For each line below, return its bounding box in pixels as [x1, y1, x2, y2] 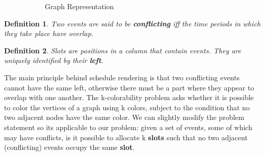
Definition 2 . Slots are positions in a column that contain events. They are [4, 45, 241, 55]
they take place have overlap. [4, 28, 94, 39]
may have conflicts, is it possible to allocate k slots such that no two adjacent [4, 132, 248, 142]
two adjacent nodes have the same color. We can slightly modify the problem [4, 112, 245, 122]
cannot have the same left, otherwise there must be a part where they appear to [4, 82, 254, 92]
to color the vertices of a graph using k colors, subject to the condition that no [4, 102, 250, 112]
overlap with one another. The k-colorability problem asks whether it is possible [4, 92, 254, 103]
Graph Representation [45, 1, 114, 11]
